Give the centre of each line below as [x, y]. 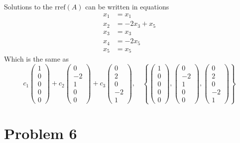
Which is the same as [37, 59]
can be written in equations [127, 6]
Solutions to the [28, 6]
